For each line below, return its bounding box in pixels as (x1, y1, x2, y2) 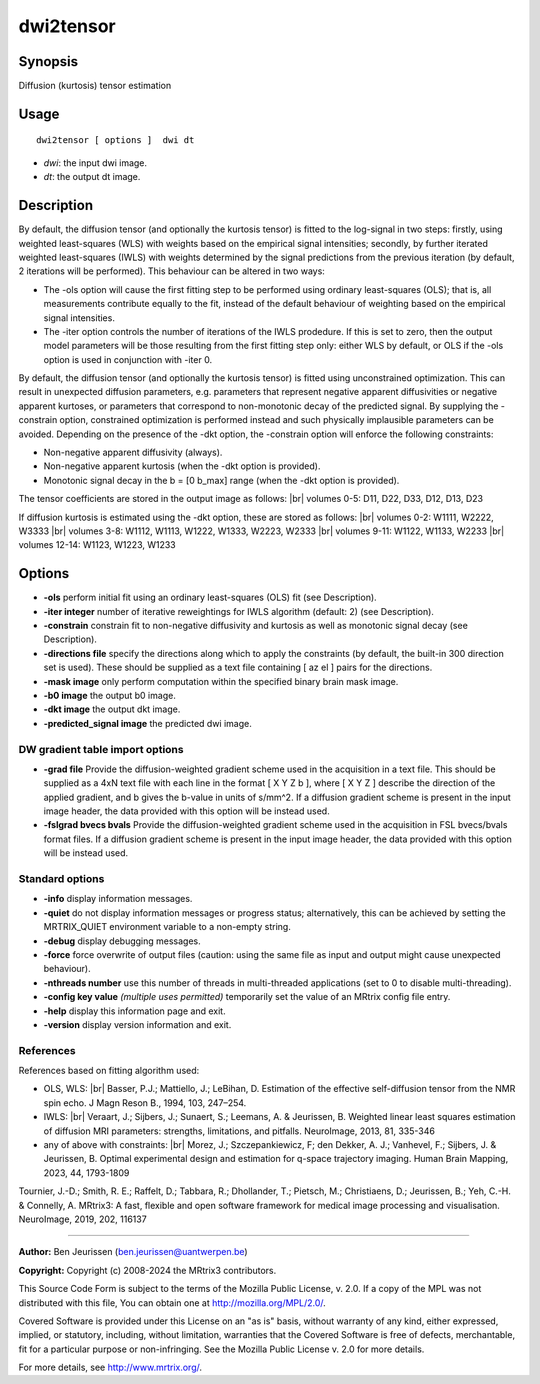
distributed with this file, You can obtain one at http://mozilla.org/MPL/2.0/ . (18, 1296, 327, 1309)
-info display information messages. (43, 893, 193, 905)
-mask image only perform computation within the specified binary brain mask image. (43, 675, 399, 687)
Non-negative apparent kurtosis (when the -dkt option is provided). (43, 460, 321, 472)
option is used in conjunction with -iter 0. (43, 353, 213, 365)
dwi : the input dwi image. (43, 156, 148, 169)
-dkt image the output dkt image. (43, 703, 181, 715)
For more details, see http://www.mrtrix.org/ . (18, 1361, 203, 1374)
